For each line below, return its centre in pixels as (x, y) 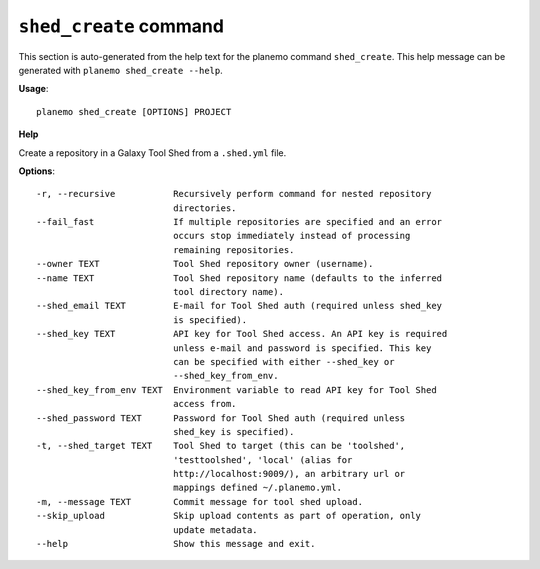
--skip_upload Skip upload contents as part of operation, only (229, 516)
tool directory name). (229, 292)
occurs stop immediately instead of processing (292, 236)
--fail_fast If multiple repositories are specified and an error (239, 222)
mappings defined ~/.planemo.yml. (257, 488)
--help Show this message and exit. (176, 544)
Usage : (33, 89)
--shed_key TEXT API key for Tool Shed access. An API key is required (242, 334)
